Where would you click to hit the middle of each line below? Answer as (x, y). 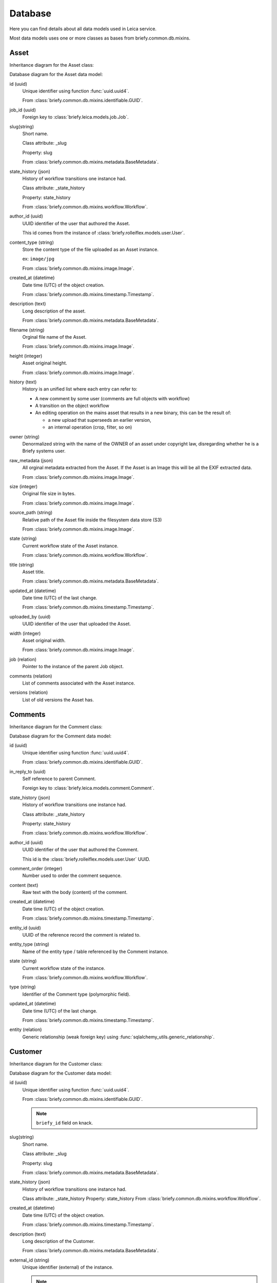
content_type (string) (32, 242)
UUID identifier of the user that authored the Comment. (80, 850)
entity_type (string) (29, 944)
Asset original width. (44, 640)
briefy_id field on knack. (65, 1123)
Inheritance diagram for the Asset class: (52, 65)
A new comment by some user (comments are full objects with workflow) (112, 398)
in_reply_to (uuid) (28, 771)
